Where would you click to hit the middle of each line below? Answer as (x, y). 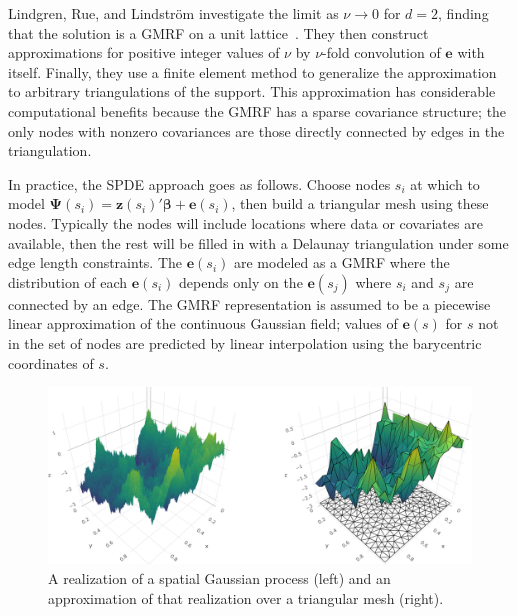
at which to (445, 183)
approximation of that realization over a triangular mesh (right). (246, 597)
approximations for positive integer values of (144, 52)
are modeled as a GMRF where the (341, 262)
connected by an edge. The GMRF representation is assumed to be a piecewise (249, 303)
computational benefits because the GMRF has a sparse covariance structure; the (257, 110)
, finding (463, 13)
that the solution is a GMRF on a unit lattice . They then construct (218, 32)
